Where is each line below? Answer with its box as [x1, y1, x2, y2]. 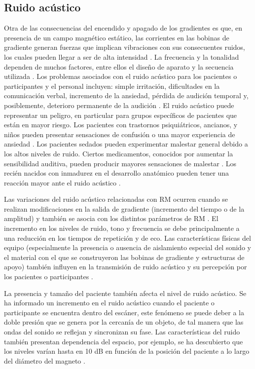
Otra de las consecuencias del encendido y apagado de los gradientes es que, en [4, 23, 243, 33]
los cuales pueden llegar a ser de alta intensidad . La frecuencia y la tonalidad [4, 51, 239, 62]
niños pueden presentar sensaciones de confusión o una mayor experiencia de [4, 129, 235, 139]
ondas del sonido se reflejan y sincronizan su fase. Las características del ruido [4, 327, 240, 337]
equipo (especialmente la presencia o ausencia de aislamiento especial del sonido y [4, 242, 251, 253]
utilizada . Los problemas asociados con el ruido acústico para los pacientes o [4, 71, 237, 81]
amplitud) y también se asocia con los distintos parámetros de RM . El [4, 213, 219, 223]
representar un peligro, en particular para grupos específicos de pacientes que [4, 110, 237, 120]
